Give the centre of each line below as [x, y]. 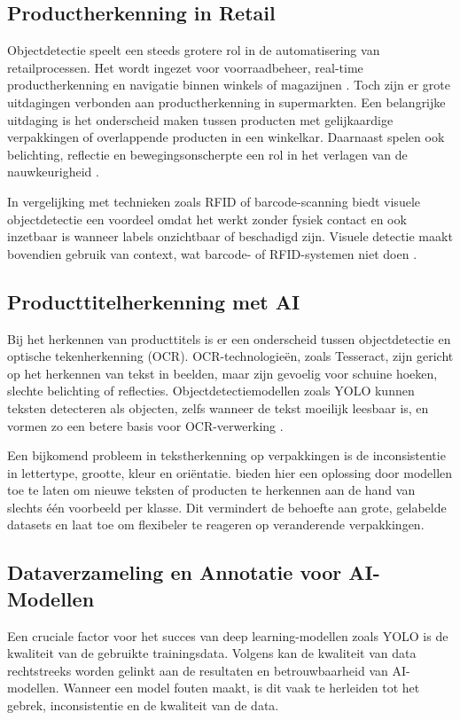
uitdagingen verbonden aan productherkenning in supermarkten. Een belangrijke [226, 102]
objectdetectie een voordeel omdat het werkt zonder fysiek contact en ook [207, 219]
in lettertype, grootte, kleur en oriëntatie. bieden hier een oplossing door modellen [230, 472]
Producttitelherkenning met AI [154, 301]
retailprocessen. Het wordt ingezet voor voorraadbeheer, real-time [185, 67]
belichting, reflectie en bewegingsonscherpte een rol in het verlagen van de [207, 154]
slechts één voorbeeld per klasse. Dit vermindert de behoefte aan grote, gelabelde [227, 507]
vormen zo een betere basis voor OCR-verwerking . [145, 425]
